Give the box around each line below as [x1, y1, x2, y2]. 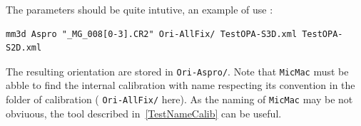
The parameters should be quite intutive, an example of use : [6, 2, 273, 16]
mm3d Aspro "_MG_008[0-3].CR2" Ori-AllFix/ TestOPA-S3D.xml [6, 28, 298, 39]
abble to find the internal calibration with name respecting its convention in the [6, 78, 355, 93]
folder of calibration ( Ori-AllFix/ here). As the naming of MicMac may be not [6, 92, 353, 107]
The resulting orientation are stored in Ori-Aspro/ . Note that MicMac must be [6, 63, 349, 78]
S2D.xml [6, 43, 42, 53]
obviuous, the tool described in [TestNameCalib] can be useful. [6, 105, 282, 120]
